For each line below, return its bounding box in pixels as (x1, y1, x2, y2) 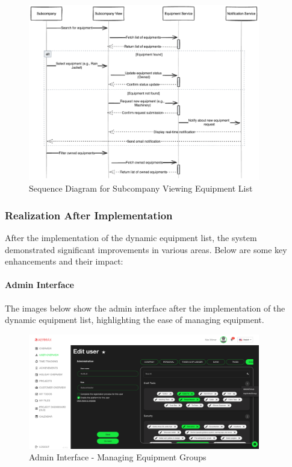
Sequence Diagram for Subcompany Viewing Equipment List (29, 182, 253, 195)
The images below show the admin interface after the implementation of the (5, 301, 285, 314)
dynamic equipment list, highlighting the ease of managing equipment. (5, 313, 264, 326)
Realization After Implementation (5, 207, 173, 222)
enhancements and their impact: (5, 255, 123, 268)
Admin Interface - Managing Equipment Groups (29, 451, 207, 463)
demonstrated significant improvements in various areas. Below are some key (5, 243, 287, 255)
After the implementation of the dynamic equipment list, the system (5, 231, 257, 244)
